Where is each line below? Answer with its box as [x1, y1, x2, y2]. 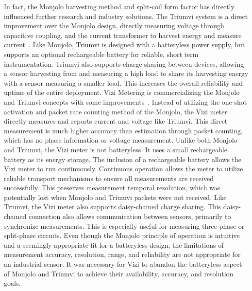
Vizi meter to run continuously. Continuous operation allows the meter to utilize [4, 164, 243, 174]
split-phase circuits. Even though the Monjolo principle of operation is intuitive [4, 230, 240, 240]
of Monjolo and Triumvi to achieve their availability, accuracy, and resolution [4, 268, 234, 278]
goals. [4, 278, 21, 288]
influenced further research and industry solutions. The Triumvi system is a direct [4, 11, 248, 21]
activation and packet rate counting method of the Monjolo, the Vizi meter [4, 106, 227, 116]
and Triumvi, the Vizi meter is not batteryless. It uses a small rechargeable [4, 144, 227, 154]
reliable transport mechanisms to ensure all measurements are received [4, 173, 214, 183]
